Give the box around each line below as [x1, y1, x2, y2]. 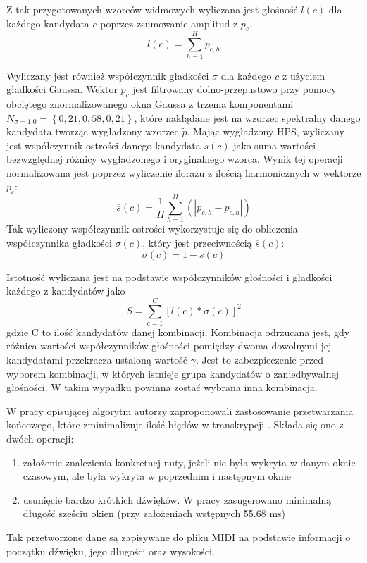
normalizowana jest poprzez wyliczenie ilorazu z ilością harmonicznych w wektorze [6, 165, 361, 180]
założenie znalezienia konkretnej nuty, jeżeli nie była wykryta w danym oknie [23, 454, 356, 469]
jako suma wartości [233, 137, 316, 152]
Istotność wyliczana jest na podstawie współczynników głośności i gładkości [6, 269, 332, 284]
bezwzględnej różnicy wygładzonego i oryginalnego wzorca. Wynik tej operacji [6, 151, 343, 166]
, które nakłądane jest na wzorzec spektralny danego [134, 110, 361, 125]
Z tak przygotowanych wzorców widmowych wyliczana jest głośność [6, 2, 298, 16]
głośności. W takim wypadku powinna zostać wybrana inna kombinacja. [6, 380, 318, 395]
